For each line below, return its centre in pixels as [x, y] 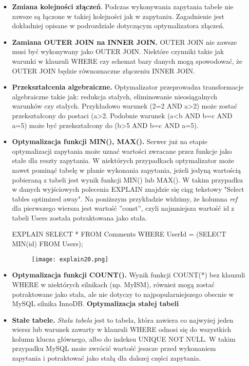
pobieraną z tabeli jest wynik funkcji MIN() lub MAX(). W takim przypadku [127, 179]
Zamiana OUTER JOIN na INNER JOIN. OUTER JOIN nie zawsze [124, 42]
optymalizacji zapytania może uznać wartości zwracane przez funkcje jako [122, 151]
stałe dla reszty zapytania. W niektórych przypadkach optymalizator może [123, 160]
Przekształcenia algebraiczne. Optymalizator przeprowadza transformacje [128, 87]
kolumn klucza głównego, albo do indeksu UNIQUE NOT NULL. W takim [124, 339]
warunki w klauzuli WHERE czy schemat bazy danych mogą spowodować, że [127, 61]
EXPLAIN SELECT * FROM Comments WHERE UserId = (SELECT [119, 234]
